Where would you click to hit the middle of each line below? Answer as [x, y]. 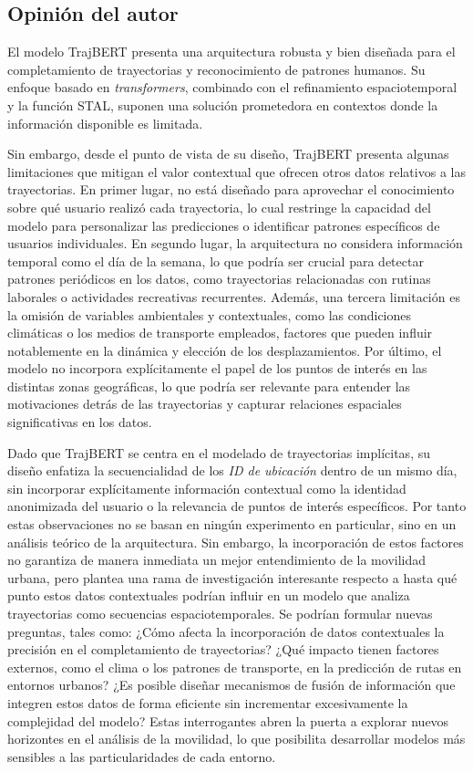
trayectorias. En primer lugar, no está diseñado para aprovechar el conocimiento [231, 189]
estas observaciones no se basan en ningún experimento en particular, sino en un [232, 524]
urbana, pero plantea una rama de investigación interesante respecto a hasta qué [232, 577]
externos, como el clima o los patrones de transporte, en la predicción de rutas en [235, 667]
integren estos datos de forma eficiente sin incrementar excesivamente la [208, 702]
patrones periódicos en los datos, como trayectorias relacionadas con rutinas [219, 279]
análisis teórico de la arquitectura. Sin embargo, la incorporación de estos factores [236, 542]
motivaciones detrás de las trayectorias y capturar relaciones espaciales [205, 404]
